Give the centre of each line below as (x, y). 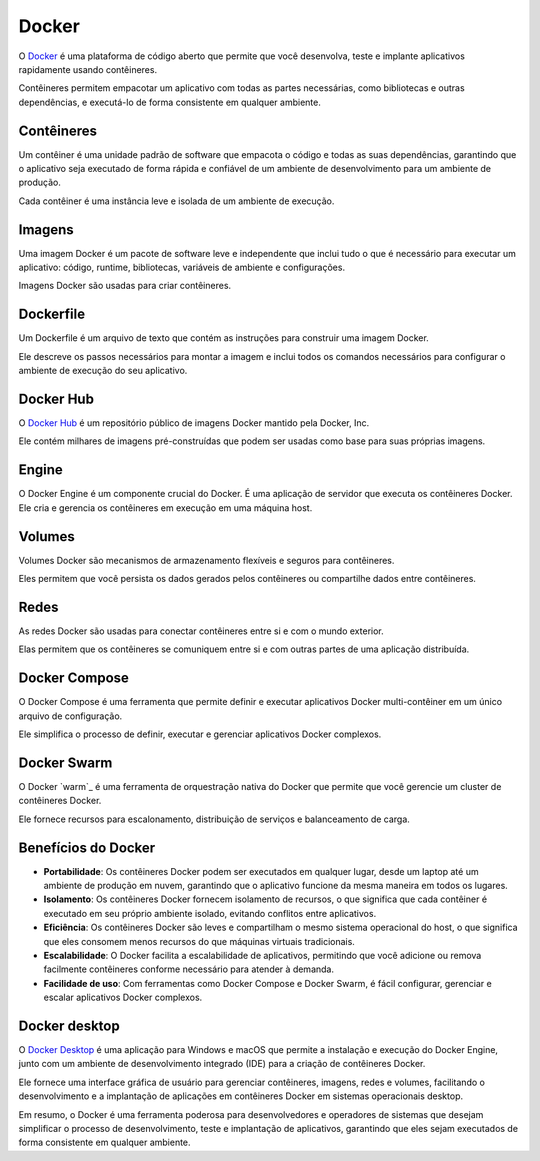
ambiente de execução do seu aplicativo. (103, 371)
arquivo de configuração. (70, 716)
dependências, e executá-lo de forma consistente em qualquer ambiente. (170, 102)
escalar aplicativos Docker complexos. (123, 997)
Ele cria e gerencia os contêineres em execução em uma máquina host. (165, 507)
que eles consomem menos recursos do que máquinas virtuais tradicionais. (199, 941)
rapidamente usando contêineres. (88, 69)
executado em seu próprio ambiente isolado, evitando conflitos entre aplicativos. (210, 913)
